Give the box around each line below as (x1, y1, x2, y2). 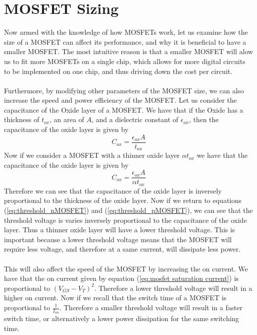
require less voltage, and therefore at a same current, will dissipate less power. (4, 244, 241, 254)
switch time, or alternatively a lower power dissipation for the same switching (4, 313, 239, 324)
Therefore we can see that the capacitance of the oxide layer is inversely (4, 185, 222, 196)
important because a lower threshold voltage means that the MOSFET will (4, 234, 232, 244)
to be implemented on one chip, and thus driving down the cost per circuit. (4, 66, 233, 76)
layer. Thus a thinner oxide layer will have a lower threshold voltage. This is (4, 224, 235, 235)
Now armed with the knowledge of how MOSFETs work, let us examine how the (4, 27, 248, 37)
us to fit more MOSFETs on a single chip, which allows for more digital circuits (4, 56, 246, 66)
